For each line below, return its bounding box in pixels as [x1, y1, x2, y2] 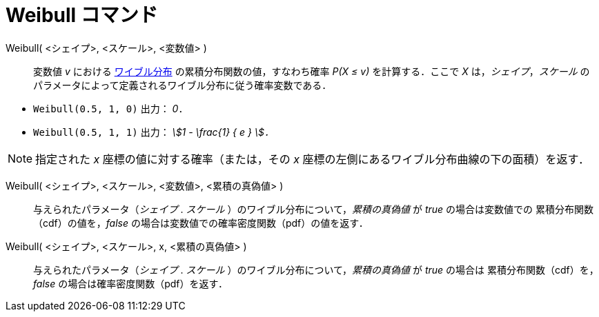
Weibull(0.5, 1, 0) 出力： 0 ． [33, 102, 188, 114]
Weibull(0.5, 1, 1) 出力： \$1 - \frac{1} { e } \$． [33, 125, 274, 138]
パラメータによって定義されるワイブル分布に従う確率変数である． [33, 79, 332, 91]
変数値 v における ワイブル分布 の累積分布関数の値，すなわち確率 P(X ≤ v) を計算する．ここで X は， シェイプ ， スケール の [33, 65, 590, 77]
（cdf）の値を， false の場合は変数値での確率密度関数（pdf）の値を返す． [33, 216, 369, 229]
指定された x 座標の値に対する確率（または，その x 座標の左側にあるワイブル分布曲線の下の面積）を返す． [35, 152, 589, 166]
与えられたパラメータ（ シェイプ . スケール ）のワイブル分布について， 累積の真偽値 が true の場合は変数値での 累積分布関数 [33, 203, 594, 215]
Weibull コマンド [6, 3, 158, 27]
